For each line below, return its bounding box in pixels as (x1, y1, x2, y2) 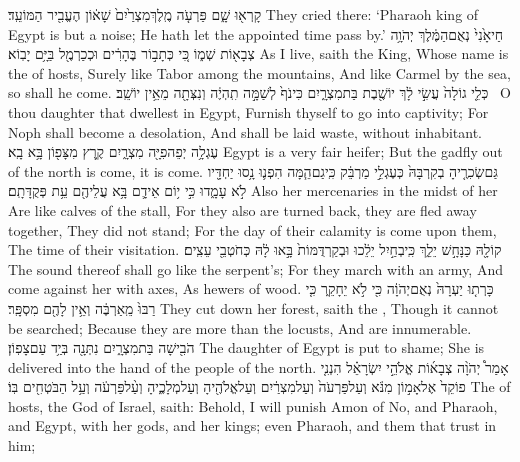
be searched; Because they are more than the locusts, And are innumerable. (8, 317, 472, 338)
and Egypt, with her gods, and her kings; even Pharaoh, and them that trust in (8, 415, 497, 436)
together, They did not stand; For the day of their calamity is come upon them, (8, 219, 497, 240)
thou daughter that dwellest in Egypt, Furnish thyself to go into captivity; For (8, 101, 489, 122)
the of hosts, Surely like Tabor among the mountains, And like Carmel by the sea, (8, 62, 511, 83)
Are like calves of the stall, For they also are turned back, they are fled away (8, 199, 477, 220)
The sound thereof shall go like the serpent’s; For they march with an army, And (8, 258, 503, 279)
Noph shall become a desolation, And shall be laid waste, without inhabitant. (8, 121, 483, 142)
